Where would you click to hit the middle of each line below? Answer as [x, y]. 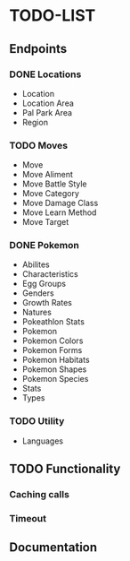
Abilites [36, 264]
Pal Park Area [47, 112]
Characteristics [50, 274]
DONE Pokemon [45, 246]
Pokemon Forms [52, 350]
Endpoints [38, 49]
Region [35, 122]
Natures [37, 312]
